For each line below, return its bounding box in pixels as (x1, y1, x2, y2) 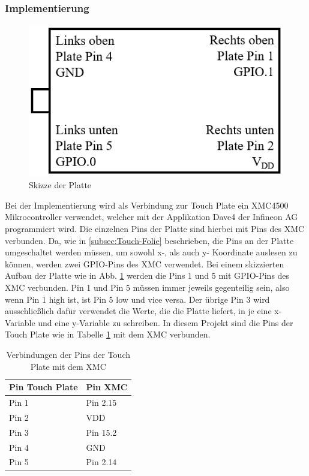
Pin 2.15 (86, 396, 117, 409)
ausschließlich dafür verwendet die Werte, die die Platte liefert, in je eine (5, 305, 272, 317)
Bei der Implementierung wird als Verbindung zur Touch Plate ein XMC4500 (5, 198, 289, 211)
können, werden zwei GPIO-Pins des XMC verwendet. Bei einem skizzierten (5, 257, 284, 270)
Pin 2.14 (86, 456, 117, 468)
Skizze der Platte (29, 179, 92, 191)
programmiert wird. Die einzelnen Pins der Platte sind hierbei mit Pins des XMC (5, 222, 305, 235)
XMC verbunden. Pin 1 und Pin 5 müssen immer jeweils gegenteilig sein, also (5, 281, 290, 294)
